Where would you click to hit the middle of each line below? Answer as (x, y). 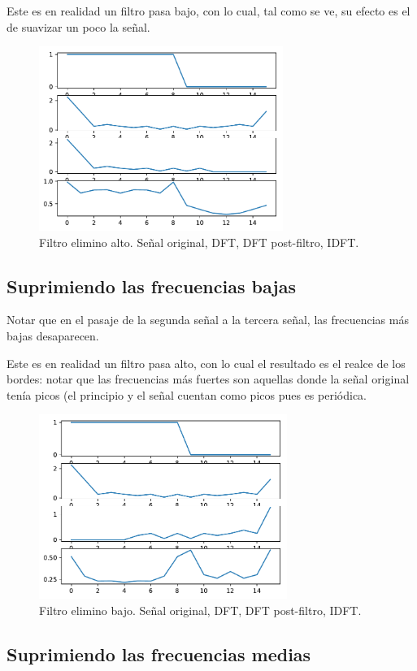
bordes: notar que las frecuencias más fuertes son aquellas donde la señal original (208, 379)
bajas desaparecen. (53, 335)
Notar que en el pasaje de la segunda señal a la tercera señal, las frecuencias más (208, 320)
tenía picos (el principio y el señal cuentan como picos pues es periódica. (187, 394)
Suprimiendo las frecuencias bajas (152, 286)
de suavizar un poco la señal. (78, 26)
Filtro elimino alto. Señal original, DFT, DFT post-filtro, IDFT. (199, 242)
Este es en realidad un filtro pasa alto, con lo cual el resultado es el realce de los (206, 363)
